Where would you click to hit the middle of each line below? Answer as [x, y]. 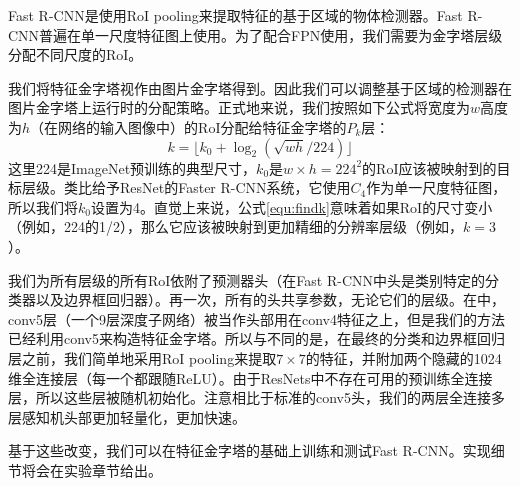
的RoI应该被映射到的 [429, 167]
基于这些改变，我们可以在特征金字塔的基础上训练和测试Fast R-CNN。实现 [249, 450]
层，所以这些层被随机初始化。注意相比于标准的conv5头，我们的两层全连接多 [256, 397]
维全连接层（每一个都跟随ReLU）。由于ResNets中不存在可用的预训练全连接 [250, 377]
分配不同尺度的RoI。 [75, 54]
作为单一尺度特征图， [436, 187]
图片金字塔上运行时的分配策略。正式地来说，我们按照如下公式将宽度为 [239, 107]
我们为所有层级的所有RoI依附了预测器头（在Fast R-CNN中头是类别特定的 [247, 279]
